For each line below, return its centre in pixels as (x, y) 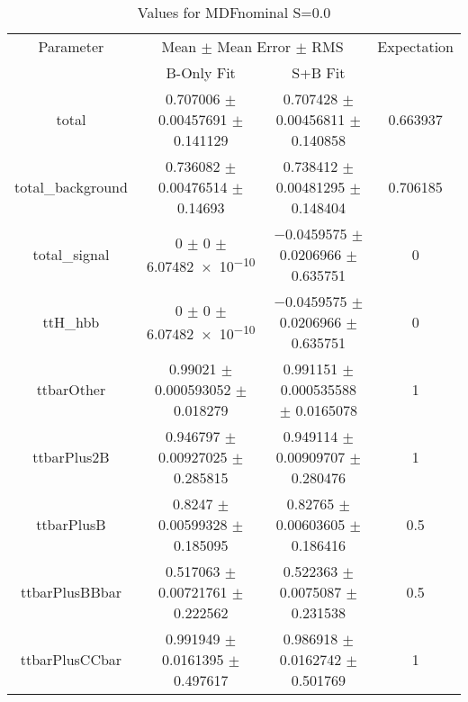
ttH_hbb (71, 322)
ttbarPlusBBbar (71, 592)
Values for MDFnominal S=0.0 (234, 12)
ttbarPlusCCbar (71, 659)
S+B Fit (319, 72)
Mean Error (254, 46)
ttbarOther (71, 389)
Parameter (71, 46)
